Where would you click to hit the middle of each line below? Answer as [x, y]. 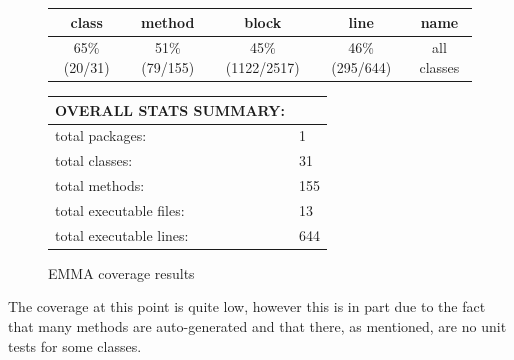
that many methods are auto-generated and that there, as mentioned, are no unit [257, 326]
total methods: [100, 185]
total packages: [101, 135]
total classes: [94, 160]
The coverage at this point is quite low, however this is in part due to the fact [247, 306]
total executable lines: [122, 234]
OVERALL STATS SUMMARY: [170, 109]
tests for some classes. [75, 345]
